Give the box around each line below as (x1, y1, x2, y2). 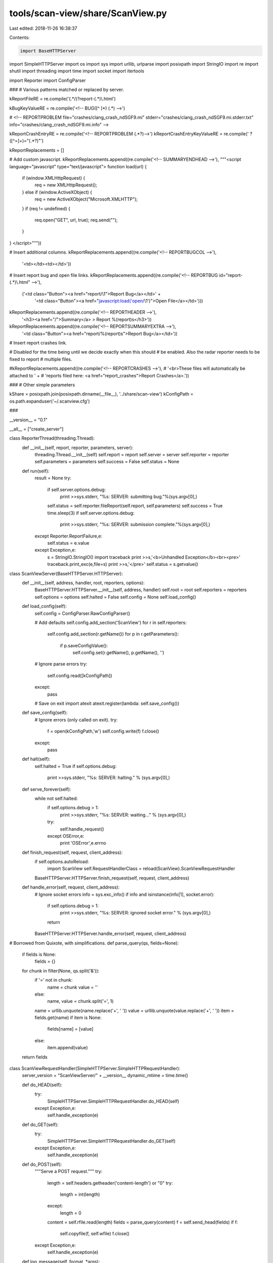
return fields (22, 1054, 48, 1060)
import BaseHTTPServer (20, 48, 76, 54)
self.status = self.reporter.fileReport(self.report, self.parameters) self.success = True (47, 503, 223, 509)
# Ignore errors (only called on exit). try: (34, 716, 118, 722)
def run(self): (22, 468, 50, 474)
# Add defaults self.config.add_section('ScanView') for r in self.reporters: (34, 619, 187, 625)
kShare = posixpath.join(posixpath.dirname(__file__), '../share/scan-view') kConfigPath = (9, 391, 194, 397)
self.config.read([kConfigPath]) (47, 672, 112, 678)
